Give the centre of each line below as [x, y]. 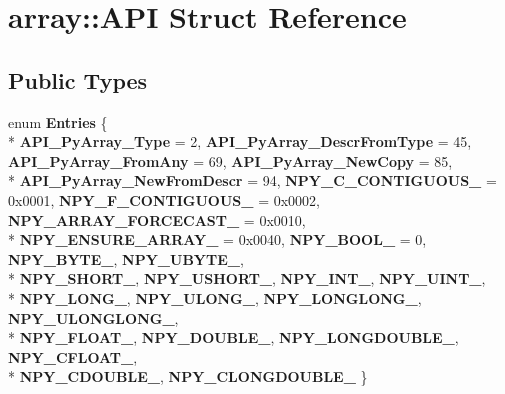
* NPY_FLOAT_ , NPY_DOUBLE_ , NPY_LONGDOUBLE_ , [233, 337]
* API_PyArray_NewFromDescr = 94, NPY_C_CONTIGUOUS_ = [252, 180]
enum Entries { [58, 121]
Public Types [78, 79]
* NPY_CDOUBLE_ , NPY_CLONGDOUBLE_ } [188, 376]
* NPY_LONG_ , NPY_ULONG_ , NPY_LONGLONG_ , [215, 297]
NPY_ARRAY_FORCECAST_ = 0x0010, [157, 219]
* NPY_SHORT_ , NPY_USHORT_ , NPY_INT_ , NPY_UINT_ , [247, 278]
